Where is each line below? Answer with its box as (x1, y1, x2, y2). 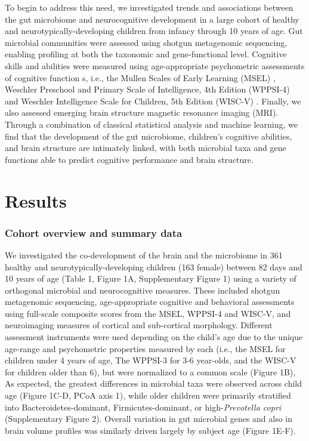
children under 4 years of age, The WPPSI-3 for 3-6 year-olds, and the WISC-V (5, 354, 296, 366)
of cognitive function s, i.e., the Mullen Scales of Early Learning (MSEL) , (5, 71, 276, 84)
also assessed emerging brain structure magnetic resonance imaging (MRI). (5, 106, 279, 119)
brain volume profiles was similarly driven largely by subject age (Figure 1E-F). (5, 424, 296, 436)
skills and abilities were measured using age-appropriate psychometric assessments (5, 59, 305, 72)
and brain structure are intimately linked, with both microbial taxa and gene (5, 141, 286, 154)
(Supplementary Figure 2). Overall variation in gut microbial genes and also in (5, 412, 293, 425)
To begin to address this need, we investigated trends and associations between (5, 1, 293, 13)
